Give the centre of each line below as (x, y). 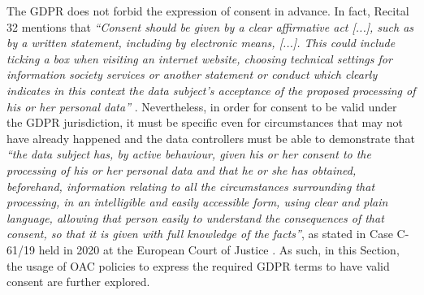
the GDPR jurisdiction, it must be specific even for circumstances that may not (205, 122)
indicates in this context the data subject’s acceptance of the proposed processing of (211, 90)
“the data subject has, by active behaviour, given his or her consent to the (189, 154)
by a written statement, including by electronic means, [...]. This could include (201, 43)
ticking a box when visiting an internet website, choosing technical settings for (199, 58)
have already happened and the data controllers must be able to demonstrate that (211, 138)
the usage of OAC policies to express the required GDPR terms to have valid (198, 265)
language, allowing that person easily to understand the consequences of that (195, 217)
